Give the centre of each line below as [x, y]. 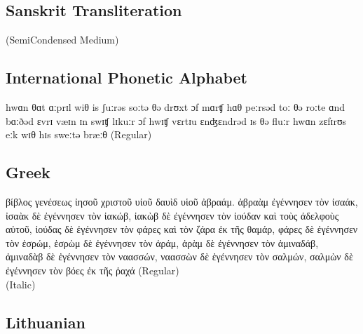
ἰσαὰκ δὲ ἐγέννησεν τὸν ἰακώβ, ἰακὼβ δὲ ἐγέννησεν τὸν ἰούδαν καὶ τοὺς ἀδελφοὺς [172, 215]
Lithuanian [46, 322]
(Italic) [21, 284]
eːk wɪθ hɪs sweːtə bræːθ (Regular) [79, 134]
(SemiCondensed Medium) [62, 40]
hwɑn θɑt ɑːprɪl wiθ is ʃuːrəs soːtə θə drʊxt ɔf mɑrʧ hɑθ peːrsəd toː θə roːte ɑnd [176, 107]
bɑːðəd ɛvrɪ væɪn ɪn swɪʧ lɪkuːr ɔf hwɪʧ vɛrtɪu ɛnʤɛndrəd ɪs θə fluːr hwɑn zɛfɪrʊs [176, 120]
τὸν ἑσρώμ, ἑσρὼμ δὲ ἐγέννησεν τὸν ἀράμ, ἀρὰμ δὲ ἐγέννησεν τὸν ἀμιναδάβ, [162, 242]
